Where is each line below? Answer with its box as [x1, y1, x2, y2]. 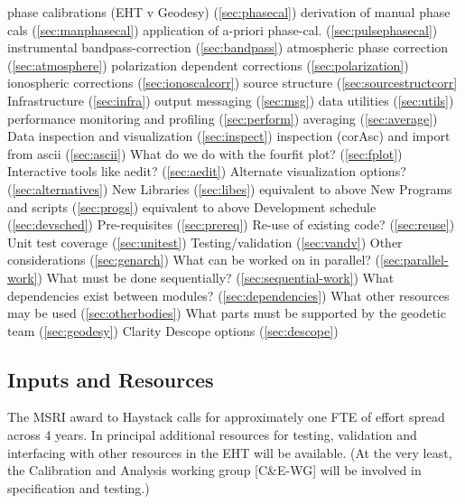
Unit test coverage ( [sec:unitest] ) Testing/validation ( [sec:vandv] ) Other [7, 232, 403, 251]
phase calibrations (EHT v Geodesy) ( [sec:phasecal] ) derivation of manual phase [7, 3, 451, 21]
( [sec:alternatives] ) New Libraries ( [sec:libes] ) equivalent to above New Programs [7, 179, 452, 198]
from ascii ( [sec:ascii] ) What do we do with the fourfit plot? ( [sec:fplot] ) [7, 144, 403, 163]
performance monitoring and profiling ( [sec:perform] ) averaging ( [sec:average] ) [7, 108, 438, 127]
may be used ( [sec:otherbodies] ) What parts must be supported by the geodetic [7, 303, 446, 322]
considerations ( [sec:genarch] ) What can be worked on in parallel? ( [7, 250, 381, 269]
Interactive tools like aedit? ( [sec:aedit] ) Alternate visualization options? [7, 162, 406, 181]
